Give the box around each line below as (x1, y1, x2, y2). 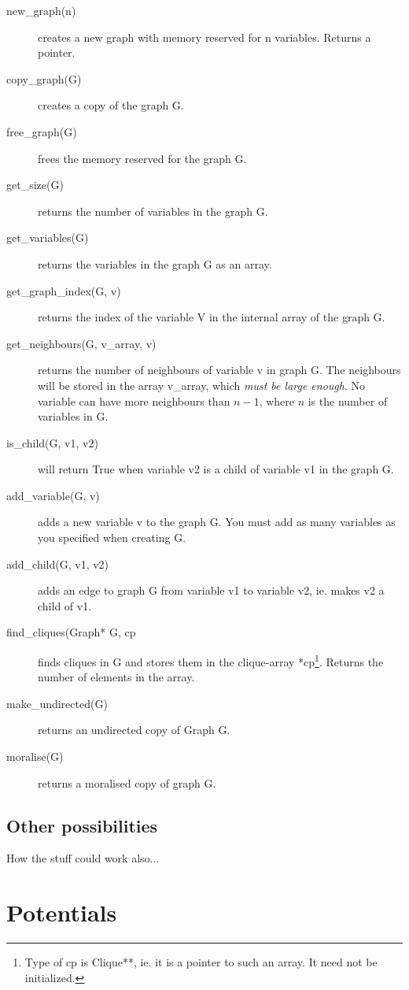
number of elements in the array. (38, 669, 195, 685)
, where (259, 392, 294, 409)
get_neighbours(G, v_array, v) (6, 335, 157, 351)
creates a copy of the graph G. (38, 97, 184, 113)
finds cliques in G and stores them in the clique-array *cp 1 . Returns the (38, 651, 384, 669)
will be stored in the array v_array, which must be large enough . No (38, 376, 366, 393)
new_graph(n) (6, 2, 76, 18)
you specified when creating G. (38, 529, 186, 546)
